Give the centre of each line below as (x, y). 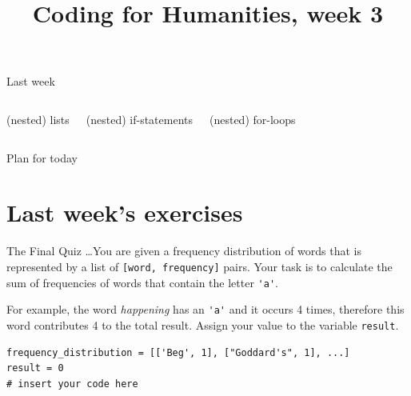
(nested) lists (38, 119)
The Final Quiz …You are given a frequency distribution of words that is (184, 251)
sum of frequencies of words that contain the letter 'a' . (142, 282)
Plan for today (42, 157)
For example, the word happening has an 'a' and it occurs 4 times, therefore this (205, 309)
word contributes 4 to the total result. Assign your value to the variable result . (203, 324)
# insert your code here (72, 384)
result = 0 (35, 368)
